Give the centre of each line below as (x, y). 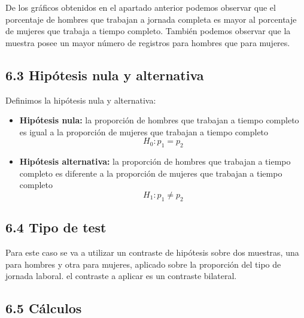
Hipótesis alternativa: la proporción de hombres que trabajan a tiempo (155, 161)
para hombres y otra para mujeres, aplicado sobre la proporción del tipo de (143, 264)
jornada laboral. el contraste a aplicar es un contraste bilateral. (121, 276)
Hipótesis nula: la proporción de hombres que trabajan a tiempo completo (159, 120)
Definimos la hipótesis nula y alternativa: (81, 100)
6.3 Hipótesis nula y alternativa (105, 75)
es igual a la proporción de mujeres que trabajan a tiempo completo (144, 131)
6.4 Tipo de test (56, 227)
